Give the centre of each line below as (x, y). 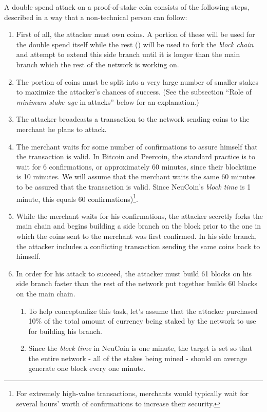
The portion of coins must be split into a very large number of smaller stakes (137, 81)
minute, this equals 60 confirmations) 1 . (77, 198)
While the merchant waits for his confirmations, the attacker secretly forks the (139, 216)
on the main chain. (46, 293)
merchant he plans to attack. (61, 129)
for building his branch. (65, 331)
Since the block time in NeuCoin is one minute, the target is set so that (140, 348)
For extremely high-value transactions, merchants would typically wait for (132, 393)
